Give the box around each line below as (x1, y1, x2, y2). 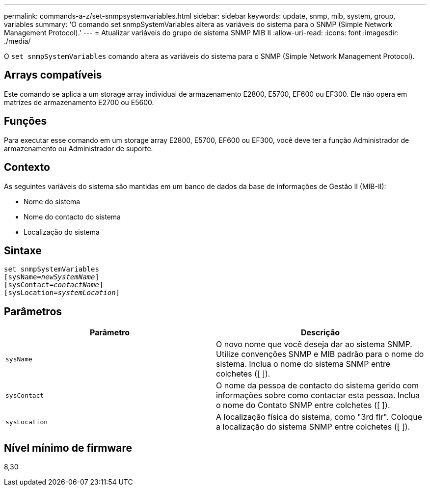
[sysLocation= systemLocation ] (4, 289, 120, 297)
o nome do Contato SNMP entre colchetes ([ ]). (216, 400, 390, 410)
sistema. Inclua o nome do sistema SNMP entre (216, 359, 391, 369)
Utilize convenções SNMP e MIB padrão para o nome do (216, 349, 424, 359)
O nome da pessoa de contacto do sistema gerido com (216, 381, 419, 391)
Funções (4, 115, 47, 128)
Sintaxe (4, 244, 42, 257)
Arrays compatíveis (4, 69, 102, 82)
